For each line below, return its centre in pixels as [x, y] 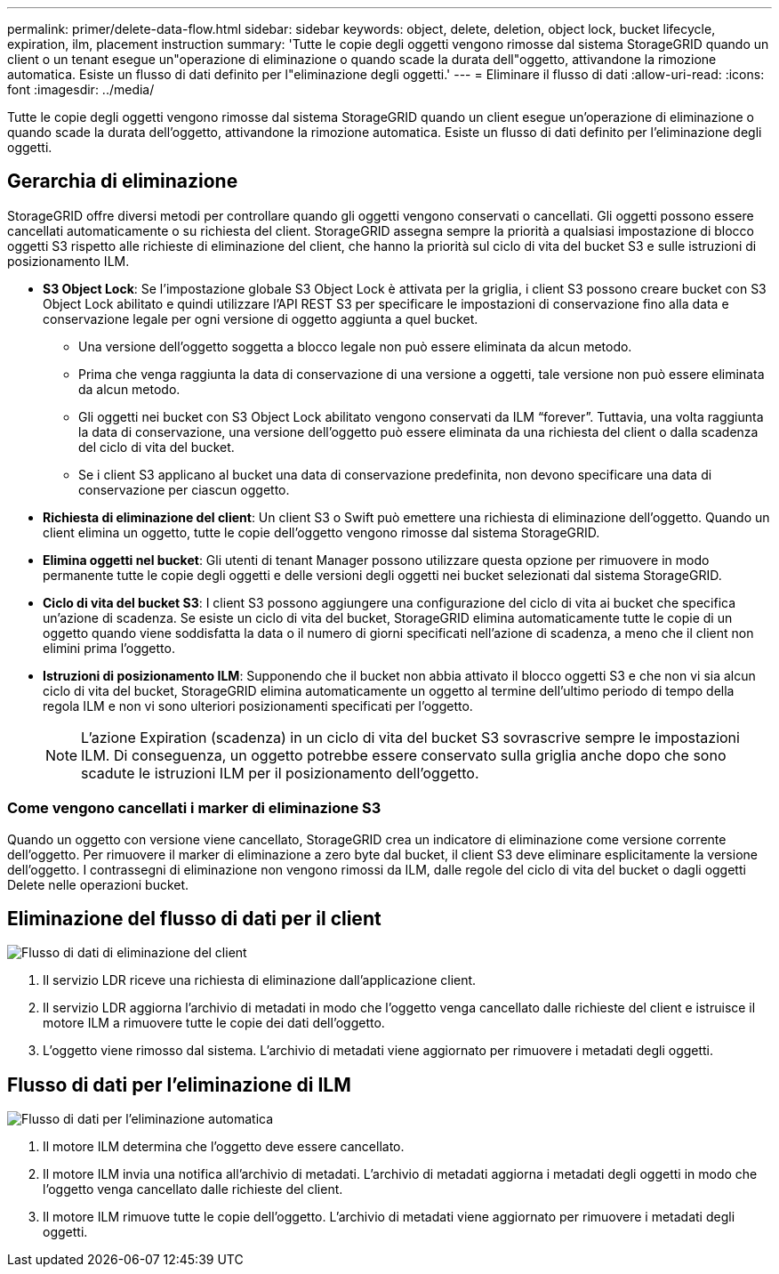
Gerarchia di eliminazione [123, 181]
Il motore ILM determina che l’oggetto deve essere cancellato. [224, 1147]
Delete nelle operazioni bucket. [98, 884]
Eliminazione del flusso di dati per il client [194, 919]
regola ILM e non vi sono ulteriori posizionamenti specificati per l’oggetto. [258, 706]
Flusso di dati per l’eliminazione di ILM [179, 1085]
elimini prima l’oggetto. [109, 648]
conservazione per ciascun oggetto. [184, 489]
